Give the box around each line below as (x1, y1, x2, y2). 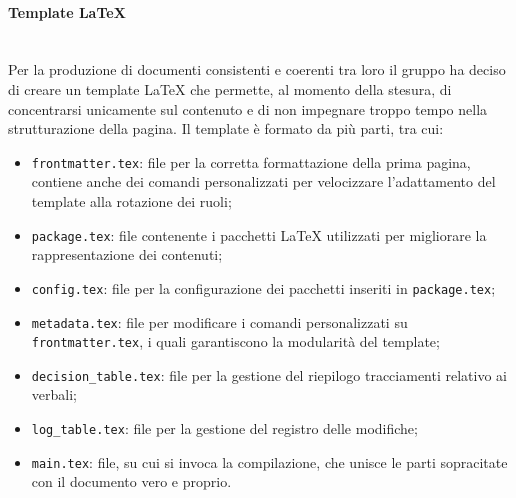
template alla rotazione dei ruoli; (31, 191, 232, 212)
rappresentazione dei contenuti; (31, 244, 223, 265)
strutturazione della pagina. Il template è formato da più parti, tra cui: (8, 118, 444, 139)
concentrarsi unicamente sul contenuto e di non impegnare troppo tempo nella (8, 98, 488, 119)
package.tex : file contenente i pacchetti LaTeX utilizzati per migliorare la (31, 224, 487, 245)
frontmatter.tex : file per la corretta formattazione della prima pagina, (31, 151, 471, 172)
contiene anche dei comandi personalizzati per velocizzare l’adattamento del (31, 171, 496, 192)
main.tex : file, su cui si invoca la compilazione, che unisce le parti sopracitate (31, 451, 508, 472)
